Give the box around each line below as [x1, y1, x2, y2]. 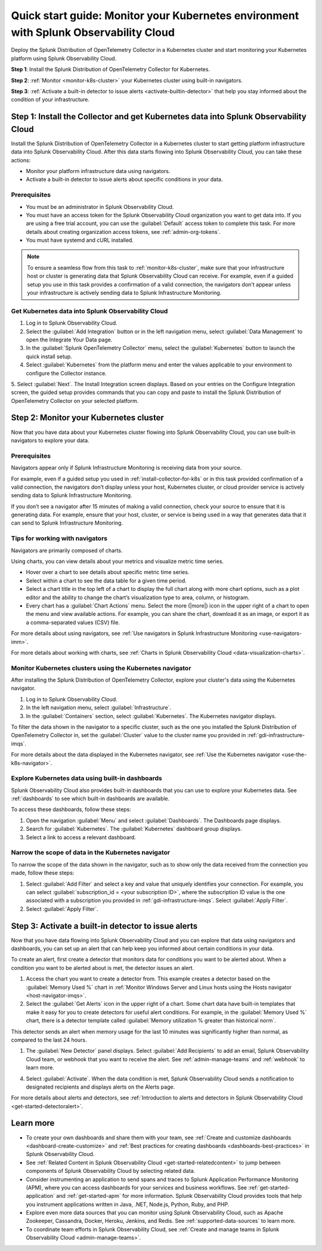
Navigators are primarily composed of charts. [11, 547, 123, 554]
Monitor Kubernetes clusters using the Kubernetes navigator [11, 664, 191, 672]
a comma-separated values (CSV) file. [26, 618, 120, 626]
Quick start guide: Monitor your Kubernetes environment [11, 9, 299, 22]
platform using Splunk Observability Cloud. [11, 54, 117, 62]
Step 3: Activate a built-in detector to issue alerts [11, 921, 198, 931]
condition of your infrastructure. [11, 96, 89, 103]
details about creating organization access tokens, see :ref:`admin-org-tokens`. [26, 228, 221, 235]
